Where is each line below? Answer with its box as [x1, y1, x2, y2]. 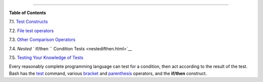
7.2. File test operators [9, 27, 54, 34]
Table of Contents [9, 10, 46, 16]
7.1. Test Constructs [9, 19, 48, 24]
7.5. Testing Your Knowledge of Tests [9, 54, 84, 61]
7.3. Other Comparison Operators [9, 37, 75, 42]
